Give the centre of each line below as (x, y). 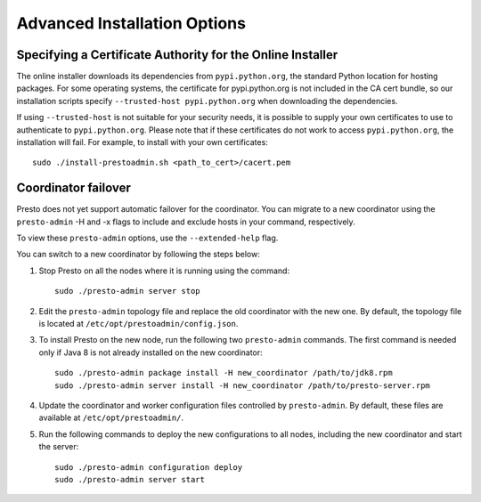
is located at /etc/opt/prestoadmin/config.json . (139, 324)
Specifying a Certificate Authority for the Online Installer (177, 55)
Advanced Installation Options (131, 23)
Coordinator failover (73, 188)
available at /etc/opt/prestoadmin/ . (111, 417)
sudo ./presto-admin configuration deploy (149, 467)
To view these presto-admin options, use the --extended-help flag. (147, 238)
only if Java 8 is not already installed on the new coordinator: (151, 352)
